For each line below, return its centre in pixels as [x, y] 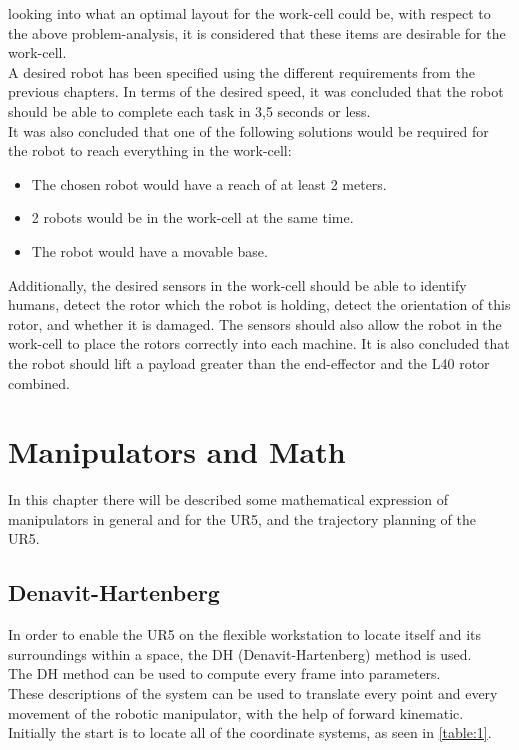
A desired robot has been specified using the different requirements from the [241, 71]
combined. [39, 382]
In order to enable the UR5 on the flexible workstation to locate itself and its [245, 634]
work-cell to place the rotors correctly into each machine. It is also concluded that [259, 343]
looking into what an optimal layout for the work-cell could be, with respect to [249, 13]
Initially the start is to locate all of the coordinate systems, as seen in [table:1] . [250, 732]
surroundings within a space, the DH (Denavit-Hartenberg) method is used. [240, 653]
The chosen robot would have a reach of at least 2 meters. [209, 183]
